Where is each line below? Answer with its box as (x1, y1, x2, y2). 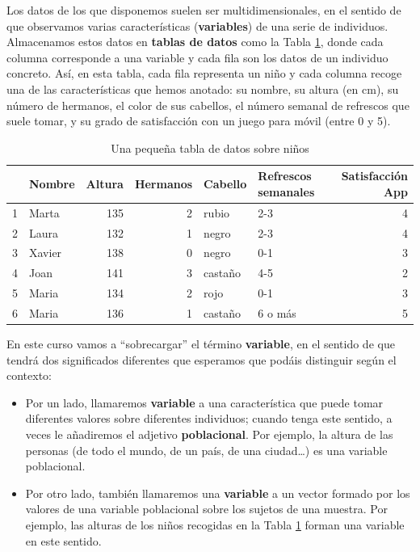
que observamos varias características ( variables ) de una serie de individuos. (6, 17, 388, 34)
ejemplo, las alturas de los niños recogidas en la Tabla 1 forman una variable (25, 516, 405, 533)
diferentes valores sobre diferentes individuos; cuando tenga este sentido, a (25, 410, 393, 427)
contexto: (6, 367, 52, 384)
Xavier (29, 244, 62, 261)
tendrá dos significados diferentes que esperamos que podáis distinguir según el (6, 351, 397, 368)
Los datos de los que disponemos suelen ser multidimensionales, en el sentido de (6, 2, 401, 18)
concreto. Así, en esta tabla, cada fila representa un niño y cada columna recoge (6, 65, 402, 82)
